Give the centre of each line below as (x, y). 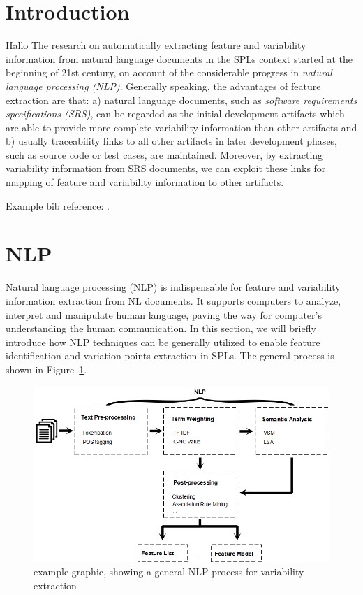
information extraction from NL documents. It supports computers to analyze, (173, 300)
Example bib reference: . (58, 205)
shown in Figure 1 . (46, 369)
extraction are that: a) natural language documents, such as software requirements (181, 100)
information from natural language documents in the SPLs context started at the (179, 58)
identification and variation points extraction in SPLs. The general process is (170, 356)
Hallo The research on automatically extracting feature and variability (156, 45)
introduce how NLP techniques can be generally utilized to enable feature (163, 342)
